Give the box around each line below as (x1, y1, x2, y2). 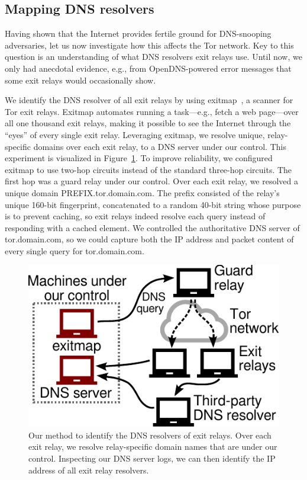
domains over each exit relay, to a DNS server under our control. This (33, 140, 286, 152)
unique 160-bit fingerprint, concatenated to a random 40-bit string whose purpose (5, 198, 301, 210)
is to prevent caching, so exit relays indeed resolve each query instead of (5, 210, 266, 222)
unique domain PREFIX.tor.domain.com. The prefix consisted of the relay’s (5, 186, 280, 199)
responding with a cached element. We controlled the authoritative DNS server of (5, 221, 300, 233)
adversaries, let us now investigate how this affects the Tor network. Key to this (5, 39, 294, 51)
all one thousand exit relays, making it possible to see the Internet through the (5, 117, 291, 129)
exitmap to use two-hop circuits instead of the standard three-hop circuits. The (5, 163, 292, 175)
